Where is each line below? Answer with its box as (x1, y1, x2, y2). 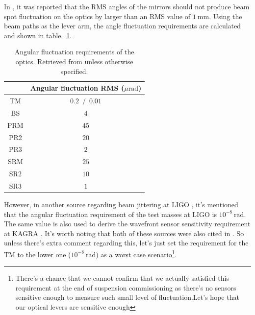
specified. (60, 66, 88, 76)
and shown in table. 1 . (4, 30, 72, 40)
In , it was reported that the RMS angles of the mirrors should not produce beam (4, 1, 250, 11)
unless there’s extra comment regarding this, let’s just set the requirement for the (4, 238, 249, 248)
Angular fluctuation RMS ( (30, 83, 125, 93)
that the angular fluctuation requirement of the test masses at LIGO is (4, 209, 217, 219)
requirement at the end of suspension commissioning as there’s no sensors (15, 282, 236, 292)
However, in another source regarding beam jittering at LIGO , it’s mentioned (4, 199, 238, 209)
